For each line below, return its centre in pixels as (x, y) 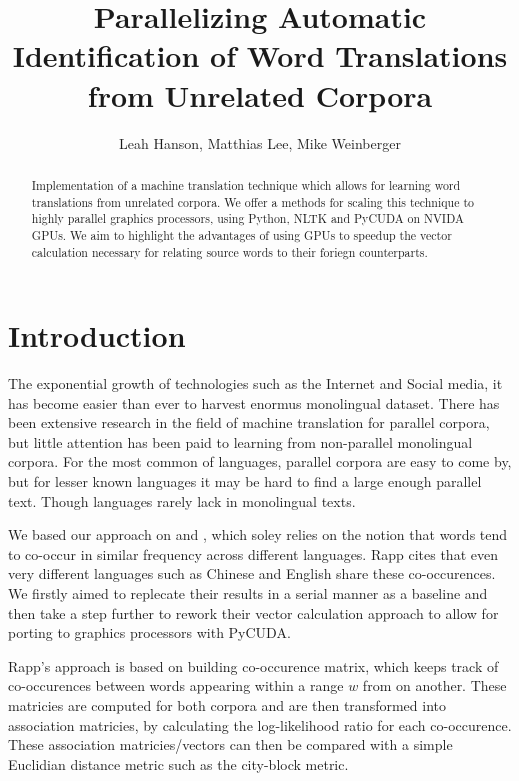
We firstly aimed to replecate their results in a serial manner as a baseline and (248, 593)
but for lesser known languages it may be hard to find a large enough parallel (245, 481)
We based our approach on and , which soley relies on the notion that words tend (258, 534)
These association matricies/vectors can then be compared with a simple (230, 744)
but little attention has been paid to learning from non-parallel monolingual (240, 441)
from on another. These (434, 685)
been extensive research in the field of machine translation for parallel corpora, (249, 422)
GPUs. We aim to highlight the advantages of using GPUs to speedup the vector (241, 234)
